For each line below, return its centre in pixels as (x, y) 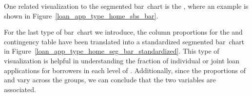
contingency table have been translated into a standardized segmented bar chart (124, 41)
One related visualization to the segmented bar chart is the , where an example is (126, 6)
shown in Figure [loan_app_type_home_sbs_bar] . (81, 15)
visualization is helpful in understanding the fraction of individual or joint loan (122, 60)
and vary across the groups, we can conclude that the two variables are (110, 80)
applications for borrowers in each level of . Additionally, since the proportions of (125, 70)
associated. (20, 89)
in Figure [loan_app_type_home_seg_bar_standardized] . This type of (112, 51)
